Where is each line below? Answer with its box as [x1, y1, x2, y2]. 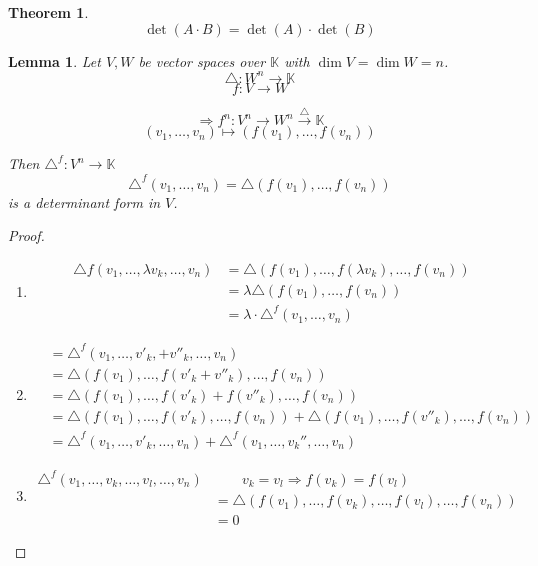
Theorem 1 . [8, 2, 89, 22]
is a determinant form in [8, 191, 161, 212]
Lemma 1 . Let [8, 50, 101, 71]
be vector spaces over [138, 50, 266, 71]
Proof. [8, 225, 45, 246]
